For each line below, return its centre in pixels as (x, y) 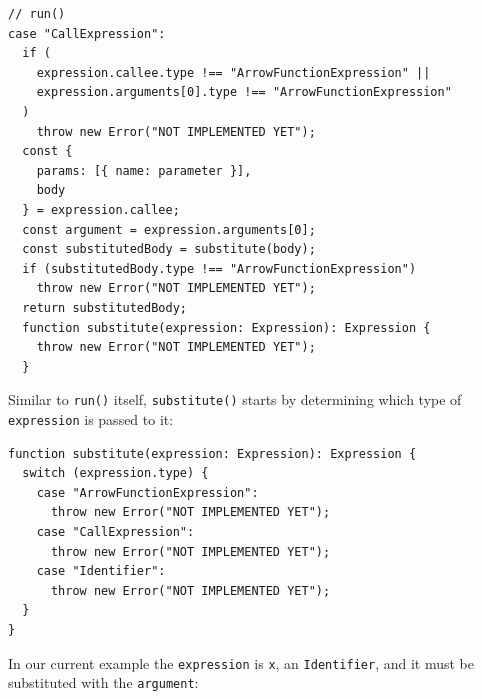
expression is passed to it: (91, 418)
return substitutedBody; (104, 307)
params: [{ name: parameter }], (144, 170)
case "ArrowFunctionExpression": (147, 492)
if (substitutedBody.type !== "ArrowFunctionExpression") (219, 268)
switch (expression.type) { (115, 473)
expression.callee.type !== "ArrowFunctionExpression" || (233, 72)
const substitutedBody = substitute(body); (169, 249)
